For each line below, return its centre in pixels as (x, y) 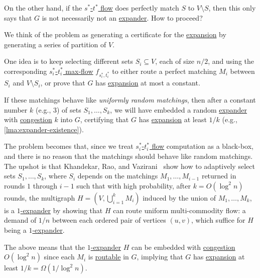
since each (59, 257)
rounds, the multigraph (40, 197)
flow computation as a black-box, (203, 146)
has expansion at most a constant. (148, 83)
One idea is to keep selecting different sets (69, 61)
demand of (20, 220)
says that (18, 17)
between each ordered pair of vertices (109, 220)
